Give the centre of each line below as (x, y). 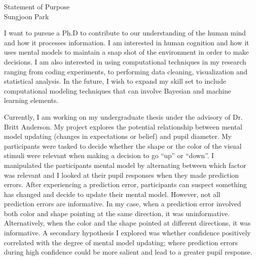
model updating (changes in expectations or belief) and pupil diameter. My (118, 136)
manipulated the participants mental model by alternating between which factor (125, 165)
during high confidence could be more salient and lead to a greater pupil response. (128, 252)
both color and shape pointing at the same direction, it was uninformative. (117, 213)
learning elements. (31, 100)
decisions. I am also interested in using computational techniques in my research (125, 61)
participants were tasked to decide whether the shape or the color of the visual (123, 146)
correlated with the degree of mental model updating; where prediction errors (121, 242)
